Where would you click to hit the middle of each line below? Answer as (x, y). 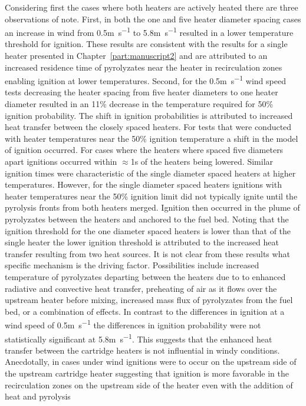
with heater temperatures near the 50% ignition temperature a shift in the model (152, 138)
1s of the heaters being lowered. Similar (202, 162)
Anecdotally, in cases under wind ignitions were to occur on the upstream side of (151, 362)
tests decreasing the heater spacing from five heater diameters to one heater (142, 92)
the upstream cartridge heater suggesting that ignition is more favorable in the (147, 373)
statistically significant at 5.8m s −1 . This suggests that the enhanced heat (139, 338)
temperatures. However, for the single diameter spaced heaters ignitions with (143, 184)
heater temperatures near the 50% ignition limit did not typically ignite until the (151, 196)
